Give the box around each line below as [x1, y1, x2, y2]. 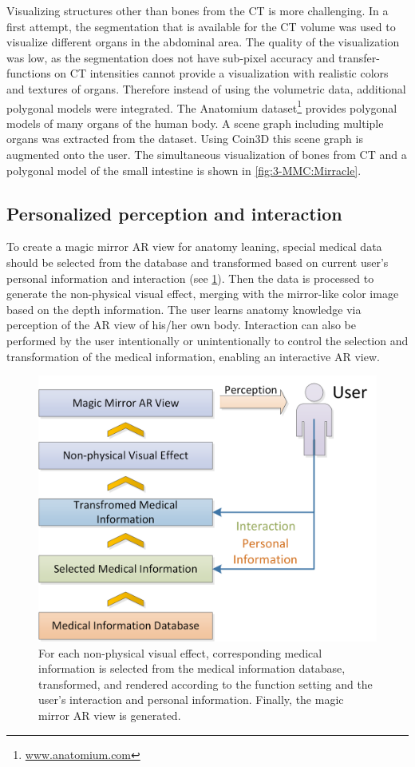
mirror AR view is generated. [38, 707, 181, 724]
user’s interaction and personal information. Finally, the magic [38, 691, 344, 708]
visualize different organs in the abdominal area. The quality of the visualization [6, 34, 400, 50]
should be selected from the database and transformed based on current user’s [6, 253, 389, 270]
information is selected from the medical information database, [38, 660, 346, 677]
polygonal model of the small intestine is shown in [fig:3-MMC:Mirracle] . [6, 161, 362, 178]
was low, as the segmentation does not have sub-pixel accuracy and [6, 49, 335, 66]
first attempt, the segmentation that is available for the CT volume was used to [6, 18, 396, 34]
